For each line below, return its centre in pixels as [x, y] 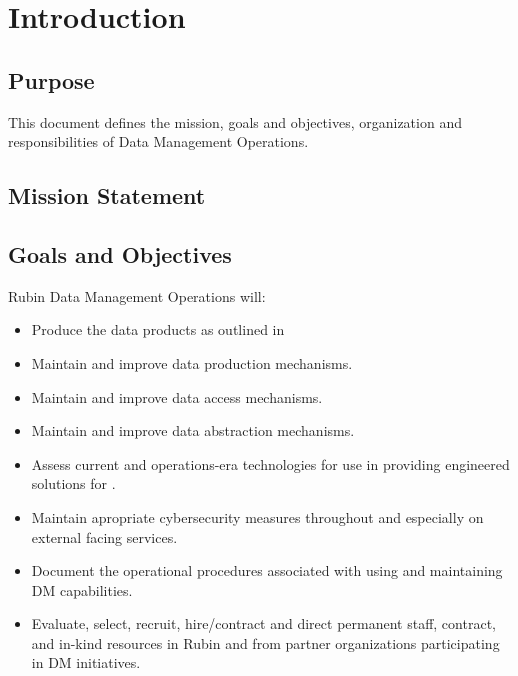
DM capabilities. [82, 589]
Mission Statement [107, 195]
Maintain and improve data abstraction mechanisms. [193, 430]
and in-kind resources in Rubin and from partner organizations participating [265, 642]
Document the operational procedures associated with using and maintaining [267, 570]
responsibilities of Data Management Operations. [158, 141]
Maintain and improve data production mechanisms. [192, 362]
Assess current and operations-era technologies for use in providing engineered [270, 463]
